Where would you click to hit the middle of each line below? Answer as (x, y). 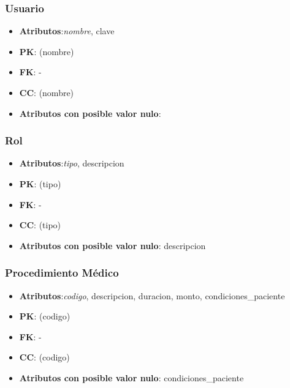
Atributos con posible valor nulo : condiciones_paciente (132, 377)
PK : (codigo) (45, 316)
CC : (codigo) (44, 357)
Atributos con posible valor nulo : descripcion (113, 245)
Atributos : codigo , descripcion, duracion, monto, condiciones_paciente (152, 295)
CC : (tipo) (40, 225)
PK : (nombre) (47, 51)
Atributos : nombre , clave (67, 31)
